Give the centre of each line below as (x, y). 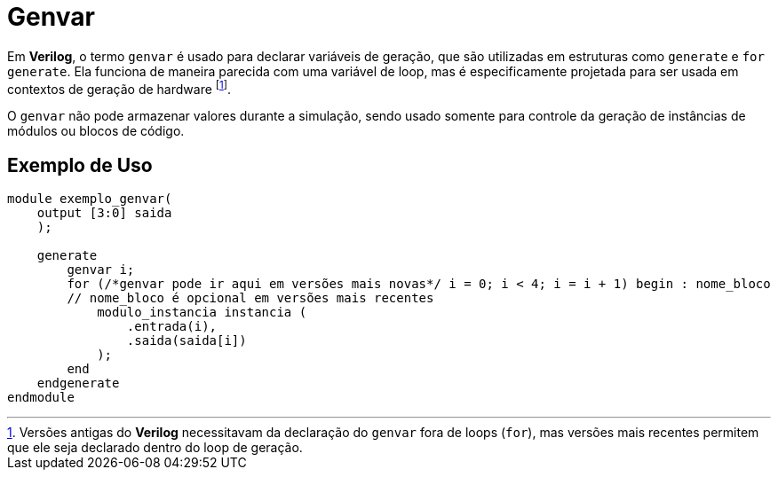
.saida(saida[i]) (187, 341)
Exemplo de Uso (80, 165)
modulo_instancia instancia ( (202, 313)
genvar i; (101, 270)
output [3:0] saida (104, 213)
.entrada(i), (172, 327)
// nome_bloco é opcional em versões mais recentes (250, 298)
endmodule (41, 398)
